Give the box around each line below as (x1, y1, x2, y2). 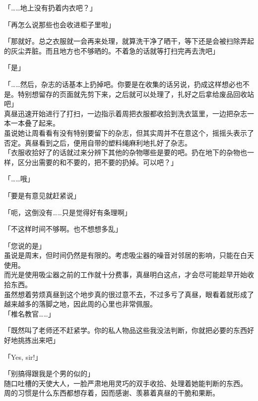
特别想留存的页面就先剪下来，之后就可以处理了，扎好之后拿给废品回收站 (17, 88, 254, 99)
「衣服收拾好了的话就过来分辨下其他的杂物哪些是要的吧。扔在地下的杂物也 (4, 147, 247, 158)
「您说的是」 (4, 240, 46, 250)
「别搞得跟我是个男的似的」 (4, 368, 94, 379)
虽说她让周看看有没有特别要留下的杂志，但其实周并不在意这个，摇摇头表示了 (4, 127, 254, 138)
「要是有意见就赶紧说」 (4, 190, 80, 200)
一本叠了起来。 (10, 118, 60, 128)
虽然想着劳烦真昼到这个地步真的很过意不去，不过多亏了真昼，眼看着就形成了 (4, 289, 254, 299)
